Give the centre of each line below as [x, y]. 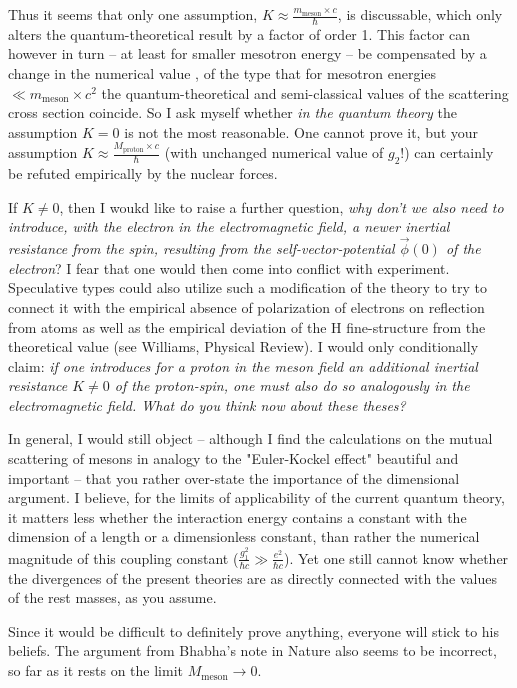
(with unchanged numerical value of [274, 152]
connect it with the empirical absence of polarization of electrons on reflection [246, 306]
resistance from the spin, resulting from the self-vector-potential [201, 248]
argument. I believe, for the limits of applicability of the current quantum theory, [256, 497]
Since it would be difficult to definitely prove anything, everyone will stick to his [254, 630]
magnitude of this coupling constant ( [123, 557]
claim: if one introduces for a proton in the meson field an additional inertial [243, 365]
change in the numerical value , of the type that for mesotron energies [222, 73]
